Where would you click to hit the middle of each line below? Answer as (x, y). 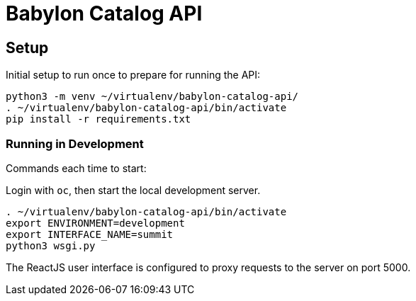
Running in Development (75, 143)
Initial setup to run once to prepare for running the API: (133, 75)
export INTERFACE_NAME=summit (90, 234)
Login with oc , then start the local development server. (133, 190)
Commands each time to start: (76, 168)
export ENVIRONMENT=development (95, 223)
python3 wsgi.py (51, 245)
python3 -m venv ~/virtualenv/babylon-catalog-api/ (152, 97)
